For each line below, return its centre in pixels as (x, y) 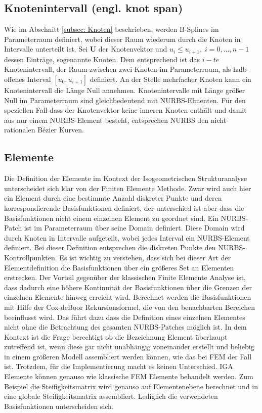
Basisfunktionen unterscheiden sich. (59, 406)
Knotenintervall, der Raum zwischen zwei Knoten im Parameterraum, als (118, 69)
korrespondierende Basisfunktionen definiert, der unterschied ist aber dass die (124, 208)
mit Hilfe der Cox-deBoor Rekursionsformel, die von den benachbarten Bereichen (130, 307)
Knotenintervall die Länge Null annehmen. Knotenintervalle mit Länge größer (125, 90)
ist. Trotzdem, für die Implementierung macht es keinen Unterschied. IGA (119, 366)
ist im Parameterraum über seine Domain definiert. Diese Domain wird (134, 228)
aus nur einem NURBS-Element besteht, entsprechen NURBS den (106, 120)
